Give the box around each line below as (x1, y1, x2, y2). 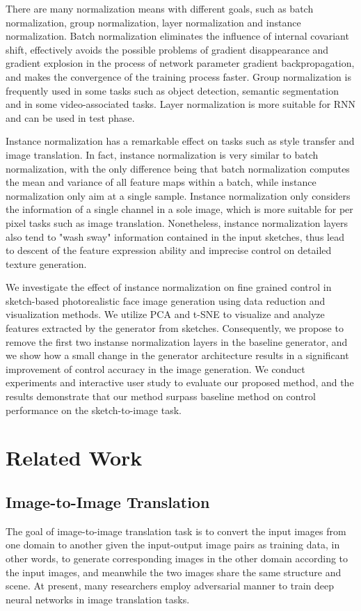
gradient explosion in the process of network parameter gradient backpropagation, (6, 56, 355, 70)
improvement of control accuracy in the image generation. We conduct (6, 361, 305, 376)
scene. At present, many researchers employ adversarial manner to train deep (6, 578, 334, 593)
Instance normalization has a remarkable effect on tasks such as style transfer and (6, 134, 355, 148)
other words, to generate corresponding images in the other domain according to (6, 550, 348, 565)
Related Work (6, 443, 143, 472)
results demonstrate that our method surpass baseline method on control (6, 389, 316, 404)
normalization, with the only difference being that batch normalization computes (6, 161, 350, 175)
